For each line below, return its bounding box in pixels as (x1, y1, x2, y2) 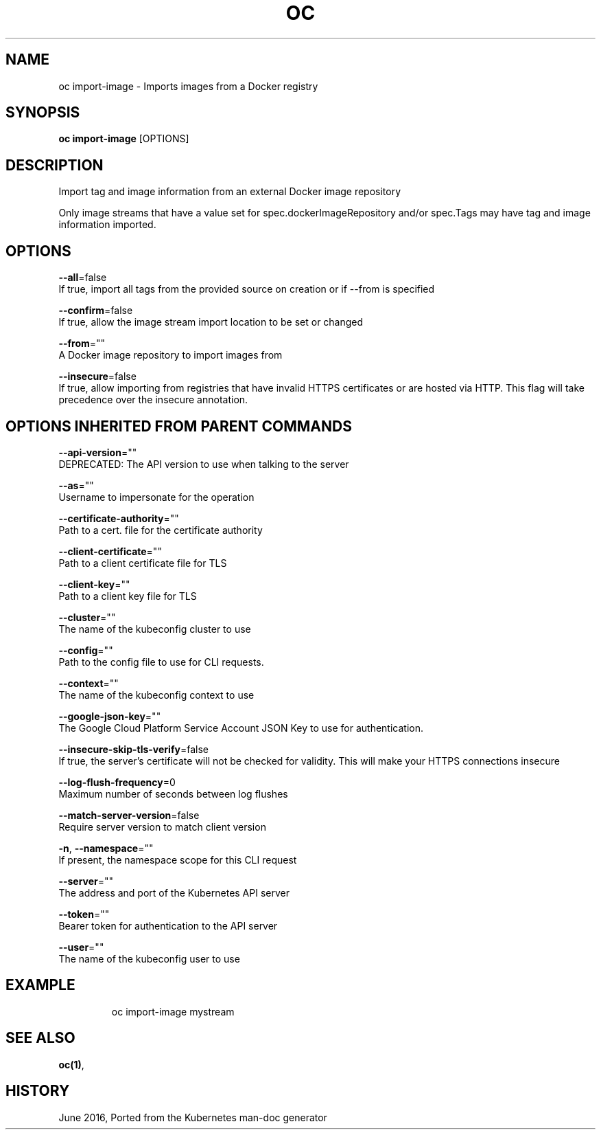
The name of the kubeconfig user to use (58, 952, 240, 965)
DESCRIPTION (5, 156, 104, 174)
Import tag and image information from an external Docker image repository (58, 186, 401, 198)
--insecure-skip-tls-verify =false (58, 743, 209, 755)
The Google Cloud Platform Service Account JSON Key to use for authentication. (58, 721, 424, 734)
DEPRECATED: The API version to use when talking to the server (58, 458, 349, 470)
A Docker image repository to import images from (58, 349, 283, 361)
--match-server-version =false (58, 809, 200, 821)
